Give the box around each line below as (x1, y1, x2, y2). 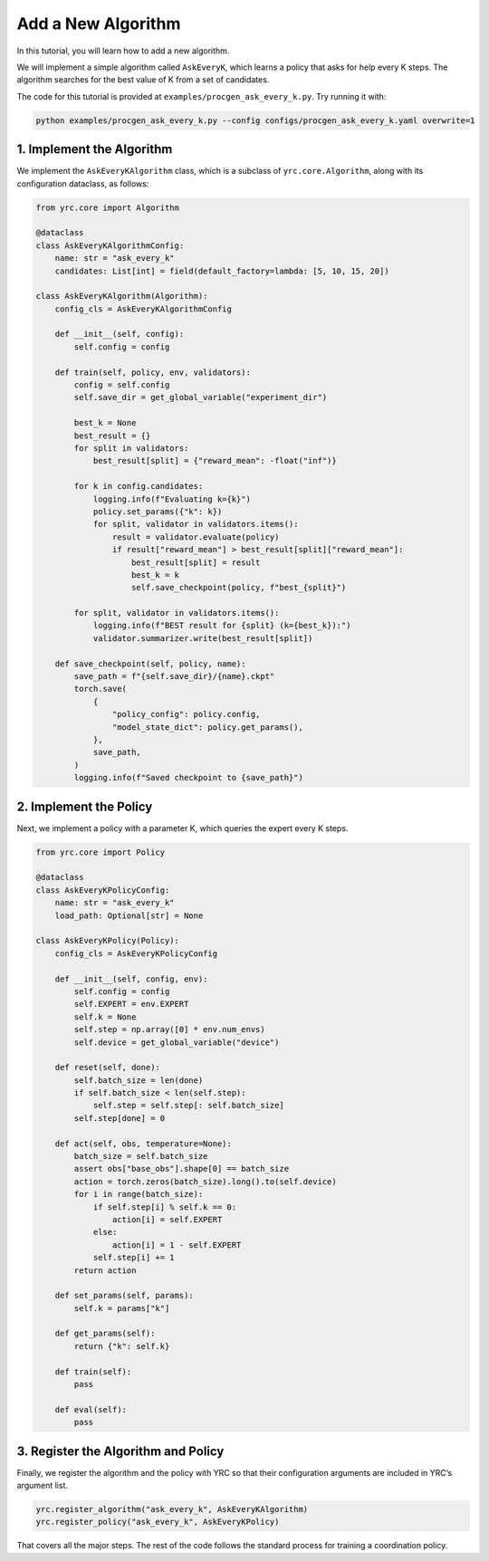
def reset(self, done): (54, 1062, 160, 1073)
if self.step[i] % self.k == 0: (92, 1202, 237, 1212)
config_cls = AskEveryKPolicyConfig (54, 948, 217, 959)
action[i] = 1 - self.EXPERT (111, 1240, 242, 1250)
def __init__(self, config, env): (54, 973, 208, 984)
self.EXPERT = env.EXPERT (73, 999, 189, 1010)
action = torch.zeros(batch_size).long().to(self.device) (73, 1176, 337, 1186)
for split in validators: (73, 444, 189, 453)
